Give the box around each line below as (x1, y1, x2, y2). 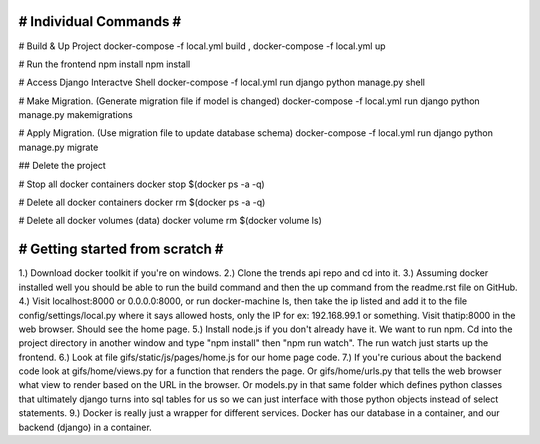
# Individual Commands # (18, 13, 182, 30)
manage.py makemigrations (18, 109, 134, 121)
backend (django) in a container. (18, 421, 152, 433)
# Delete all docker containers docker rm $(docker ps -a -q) (18, 196, 266, 209)
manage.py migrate (18, 141, 99, 153)
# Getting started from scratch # (18, 241, 224, 258)
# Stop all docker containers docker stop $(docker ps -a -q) (18, 178, 265, 190)
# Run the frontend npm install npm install (18, 58, 191, 70)
